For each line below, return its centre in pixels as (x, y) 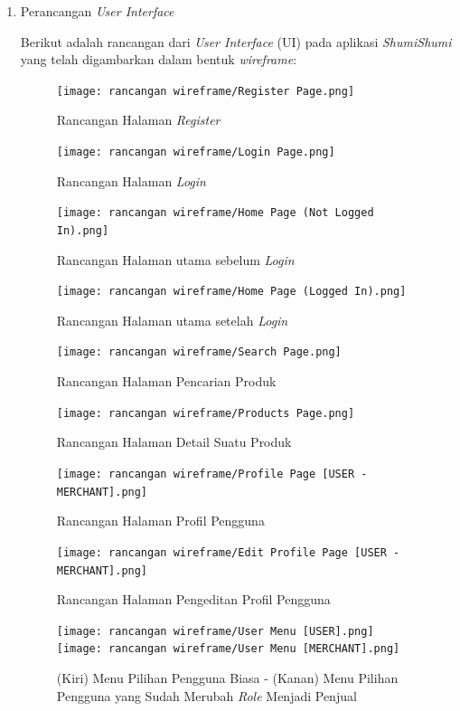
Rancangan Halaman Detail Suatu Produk (174, 442)
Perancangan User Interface (97, 11)
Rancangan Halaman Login (131, 180)
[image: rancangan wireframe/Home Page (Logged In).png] (231, 292)
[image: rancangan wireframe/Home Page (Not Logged (215, 213)
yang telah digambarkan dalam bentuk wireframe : (159, 59)
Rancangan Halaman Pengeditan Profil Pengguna (193, 599)
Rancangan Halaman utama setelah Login (172, 320)
